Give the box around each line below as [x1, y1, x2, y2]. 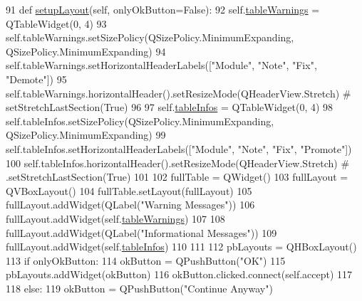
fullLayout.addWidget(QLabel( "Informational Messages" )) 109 [6, 225, 277, 240]
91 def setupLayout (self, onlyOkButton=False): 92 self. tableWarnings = [6, 2, 320, 16]
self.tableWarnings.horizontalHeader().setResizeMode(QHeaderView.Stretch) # [6, 85, 351, 100]
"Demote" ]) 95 [6, 71, 67, 86]
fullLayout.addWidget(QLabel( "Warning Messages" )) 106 [6, 197, 255, 212]
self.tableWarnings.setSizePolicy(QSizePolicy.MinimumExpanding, [6, 30, 294, 45]
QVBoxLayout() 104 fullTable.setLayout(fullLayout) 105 [6, 183, 252, 198]
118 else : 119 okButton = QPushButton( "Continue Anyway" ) [6, 280, 273, 295]
